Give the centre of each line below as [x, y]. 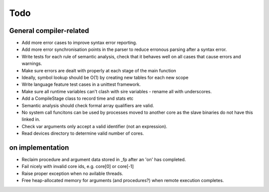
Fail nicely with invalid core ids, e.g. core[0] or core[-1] [78, 167]
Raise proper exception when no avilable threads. [72, 173]
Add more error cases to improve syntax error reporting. [79, 43]
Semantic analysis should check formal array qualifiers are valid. [88, 105]
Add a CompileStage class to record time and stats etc [78, 98]
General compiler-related [49, 31]
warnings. [32, 64]
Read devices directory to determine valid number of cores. [83, 133]
